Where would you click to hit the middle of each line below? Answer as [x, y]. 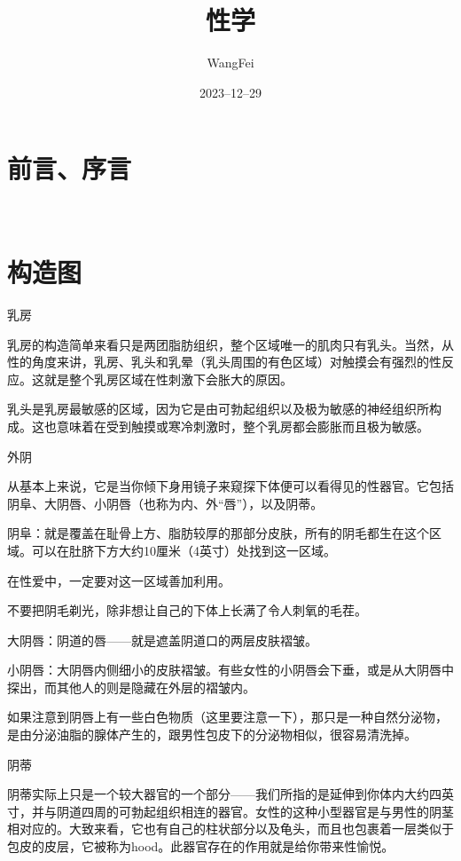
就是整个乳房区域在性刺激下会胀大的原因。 [168, 379]
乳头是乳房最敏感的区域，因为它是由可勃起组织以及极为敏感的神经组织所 [218, 409]
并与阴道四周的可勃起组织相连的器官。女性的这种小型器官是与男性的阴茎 [242, 811]
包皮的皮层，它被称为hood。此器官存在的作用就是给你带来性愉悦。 [201, 846]
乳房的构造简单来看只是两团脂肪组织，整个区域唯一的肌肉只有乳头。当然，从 [230, 344]
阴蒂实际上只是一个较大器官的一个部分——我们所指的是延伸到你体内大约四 [224, 794]
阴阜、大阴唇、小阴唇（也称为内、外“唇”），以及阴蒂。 [165, 503]
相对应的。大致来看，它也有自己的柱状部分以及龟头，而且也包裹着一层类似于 [230, 829]
